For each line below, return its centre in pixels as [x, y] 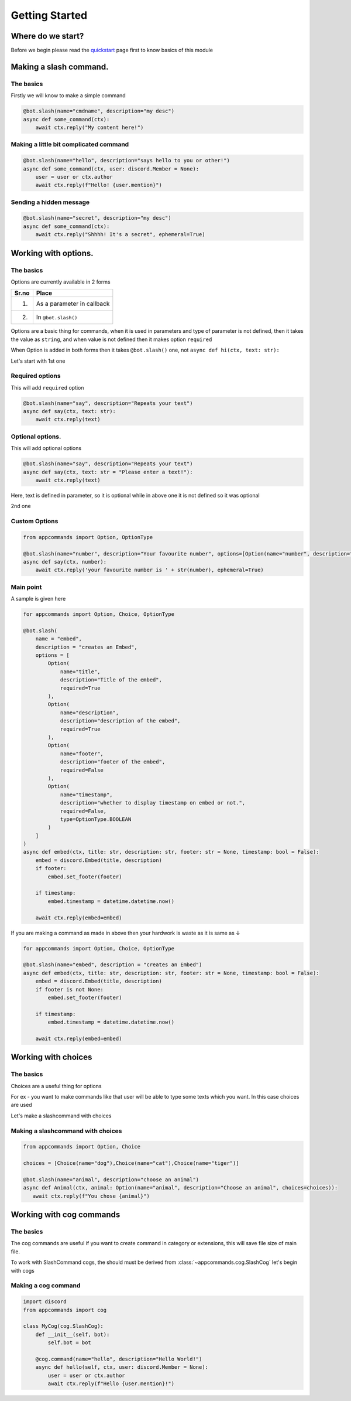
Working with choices [51, 1057]
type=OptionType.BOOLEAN [96, 819]
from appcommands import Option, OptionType [88, 537]
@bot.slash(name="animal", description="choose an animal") [111, 1180]
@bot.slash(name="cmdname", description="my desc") [99, 111]
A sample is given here [38, 599]
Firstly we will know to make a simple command [68, 96]
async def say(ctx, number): [65, 562]
